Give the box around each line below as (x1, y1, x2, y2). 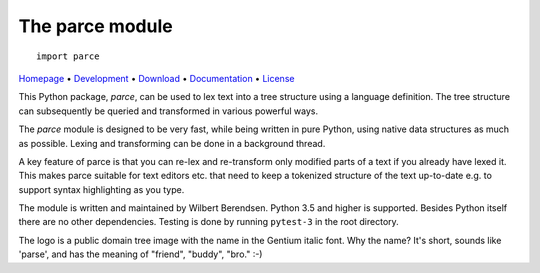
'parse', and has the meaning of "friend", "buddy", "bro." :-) (18, 248, 263, 260)
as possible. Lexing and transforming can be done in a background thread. (18, 137, 326, 149)
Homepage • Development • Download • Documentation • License (18, 72, 295, 84)
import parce (36, 50, 100, 62)
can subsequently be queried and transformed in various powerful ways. (18, 105, 319, 117)
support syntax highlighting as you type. (18, 183, 185, 195)
